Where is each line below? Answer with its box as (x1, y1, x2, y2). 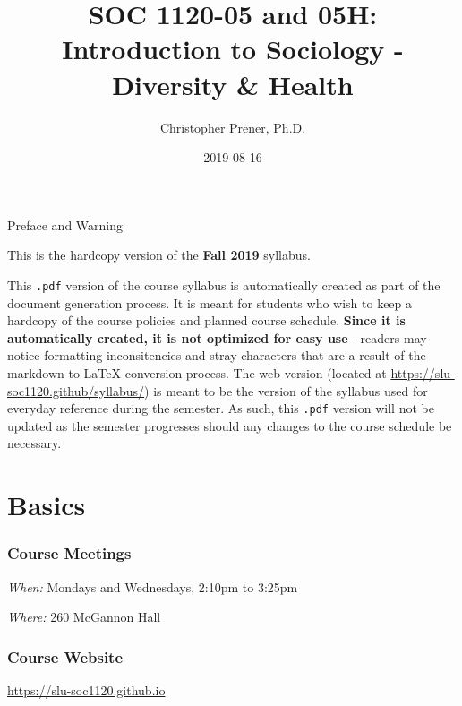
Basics (7, 486, 86, 523)
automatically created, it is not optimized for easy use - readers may (7, 328, 427, 347)
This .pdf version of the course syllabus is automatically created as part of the (7, 275, 441, 294)
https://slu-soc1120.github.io (7, 680, 166, 699)
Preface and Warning (7, 215, 124, 234)
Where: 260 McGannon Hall (7, 607, 161, 626)
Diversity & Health (112, 65, 354, 102)
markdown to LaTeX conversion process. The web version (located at (7, 363, 387, 382)
